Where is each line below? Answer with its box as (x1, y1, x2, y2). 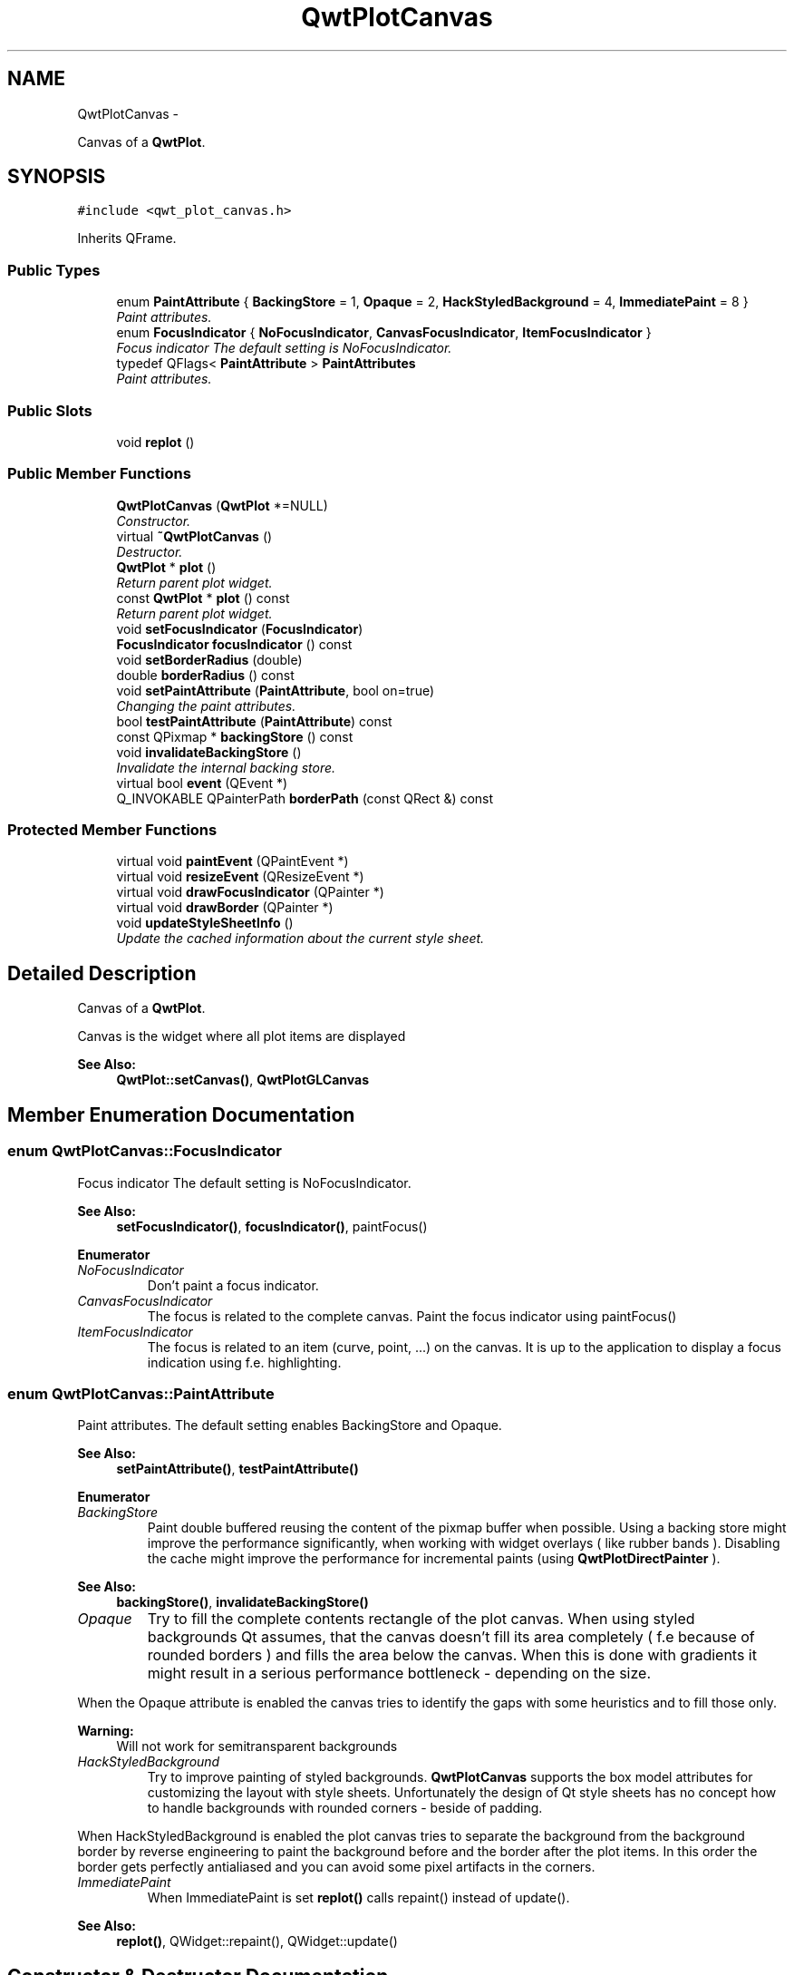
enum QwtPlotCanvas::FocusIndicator (7, 1142, 282, 1161)
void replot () (116, 433, 195, 450)
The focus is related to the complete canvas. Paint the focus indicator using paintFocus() (147, 1308, 677, 1324)
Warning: (77, 1723, 134, 1739)
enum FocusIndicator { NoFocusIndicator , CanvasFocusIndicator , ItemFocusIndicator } (116, 325, 652, 341)
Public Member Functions (7, 464, 191, 483)
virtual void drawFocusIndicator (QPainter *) (116, 884, 384, 900)
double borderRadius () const (116, 666, 295, 683)
